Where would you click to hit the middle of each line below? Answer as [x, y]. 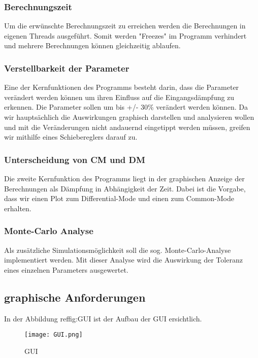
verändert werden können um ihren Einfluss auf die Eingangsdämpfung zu [119, 97]
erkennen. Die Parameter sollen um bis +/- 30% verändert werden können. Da [126, 107]
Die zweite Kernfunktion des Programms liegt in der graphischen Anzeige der [124, 178]
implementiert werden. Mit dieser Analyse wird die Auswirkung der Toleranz [123, 260]
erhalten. [18, 208]
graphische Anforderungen [75, 297]
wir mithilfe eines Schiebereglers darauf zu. [71, 137]
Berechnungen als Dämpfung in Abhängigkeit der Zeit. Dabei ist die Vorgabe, [125, 188]
